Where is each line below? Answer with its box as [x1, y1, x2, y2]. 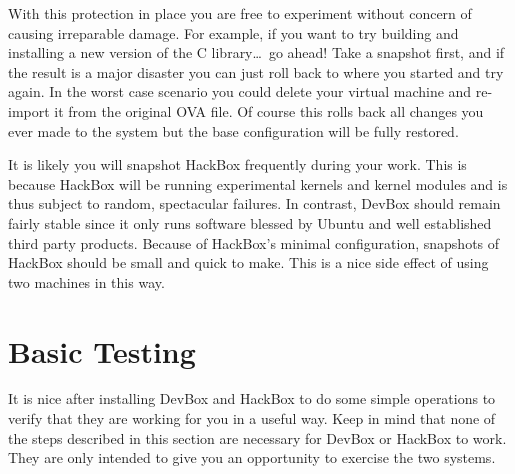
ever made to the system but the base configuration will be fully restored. [8, 120, 459, 141]
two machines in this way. [8, 271, 165, 292]
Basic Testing [8, 330, 196, 371]
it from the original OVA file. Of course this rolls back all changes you [54, 100, 484, 121]
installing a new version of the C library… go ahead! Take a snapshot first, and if [8, 42, 505, 63]
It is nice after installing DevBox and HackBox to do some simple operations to [8, 388, 496, 409]
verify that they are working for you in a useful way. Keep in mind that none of [8, 408, 496, 429]
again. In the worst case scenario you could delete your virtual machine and [8, 81, 472, 102]
